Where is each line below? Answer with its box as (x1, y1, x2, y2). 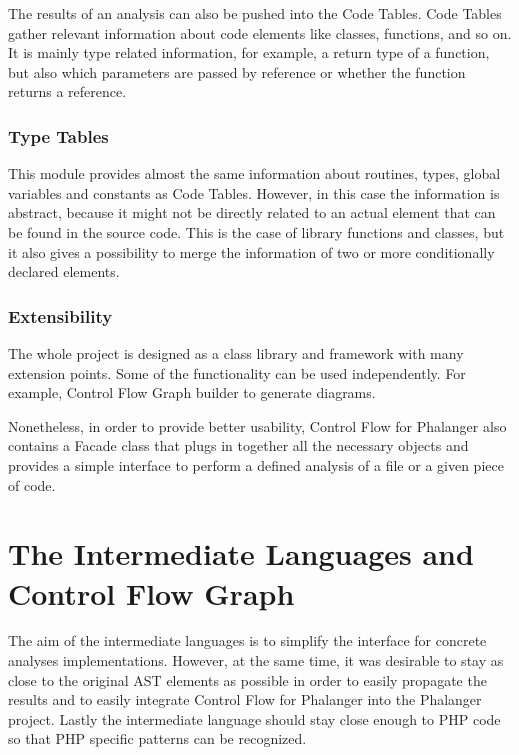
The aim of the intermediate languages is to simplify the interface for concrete (8, 630, 487, 651)
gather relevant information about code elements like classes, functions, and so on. (8, 22, 512, 43)
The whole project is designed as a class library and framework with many (8, 342, 464, 363)
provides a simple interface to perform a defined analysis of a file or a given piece (8, 454, 504, 475)
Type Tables (8, 123, 109, 148)
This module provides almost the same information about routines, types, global (8, 163, 501, 184)
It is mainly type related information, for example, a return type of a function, (8, 42, 490, 63)
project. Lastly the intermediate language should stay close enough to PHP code (8, 708, 501, 729)
